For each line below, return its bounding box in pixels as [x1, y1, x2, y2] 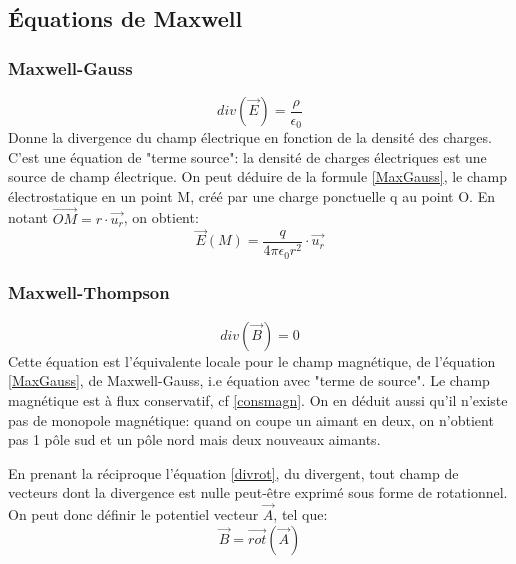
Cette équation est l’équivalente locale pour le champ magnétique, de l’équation [8, 350, 496, 371]
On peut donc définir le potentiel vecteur [8, 504, 259, 525]
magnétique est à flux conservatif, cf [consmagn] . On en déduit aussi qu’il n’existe [8, 389, 508, 410]
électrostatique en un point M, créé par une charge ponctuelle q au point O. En [8, 185, 495, 206]
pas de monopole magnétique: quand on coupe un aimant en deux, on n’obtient [8, 409, 494, 430]
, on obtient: [123, 207, 199, 228]
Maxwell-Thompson [8, 280, 170, 305]
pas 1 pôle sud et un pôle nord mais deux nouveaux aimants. [8, 429, 381, 450]
